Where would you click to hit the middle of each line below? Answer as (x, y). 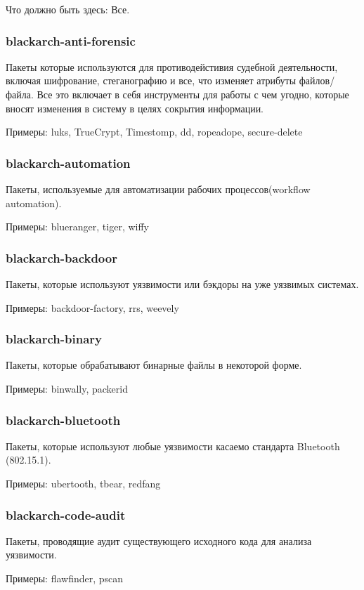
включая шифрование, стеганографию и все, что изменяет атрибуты (151, 80)
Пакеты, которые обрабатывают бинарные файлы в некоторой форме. (154, 365)
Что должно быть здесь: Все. (68, 9)
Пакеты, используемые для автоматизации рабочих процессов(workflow (158, 189)
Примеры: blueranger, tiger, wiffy (77, 227)
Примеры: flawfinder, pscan (65, 578)
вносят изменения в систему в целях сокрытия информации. (135, 108)
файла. (20, 94)
